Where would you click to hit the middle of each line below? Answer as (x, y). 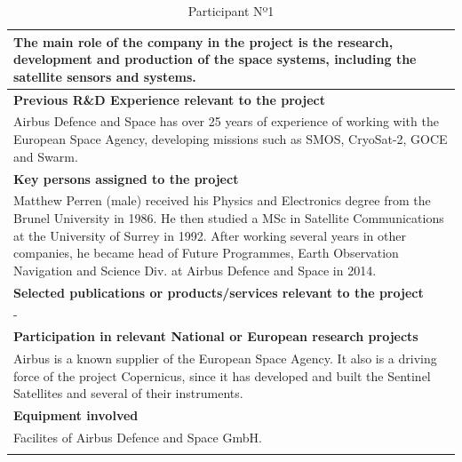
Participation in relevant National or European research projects (216, 336)
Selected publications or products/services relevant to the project (219, 292)
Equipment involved (76, 415)
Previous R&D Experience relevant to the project (169, 99)
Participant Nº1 (231, 11)
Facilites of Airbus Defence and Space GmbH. (138, 437)
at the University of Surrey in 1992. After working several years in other (210, 235)
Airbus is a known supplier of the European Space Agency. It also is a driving (225, 358)
